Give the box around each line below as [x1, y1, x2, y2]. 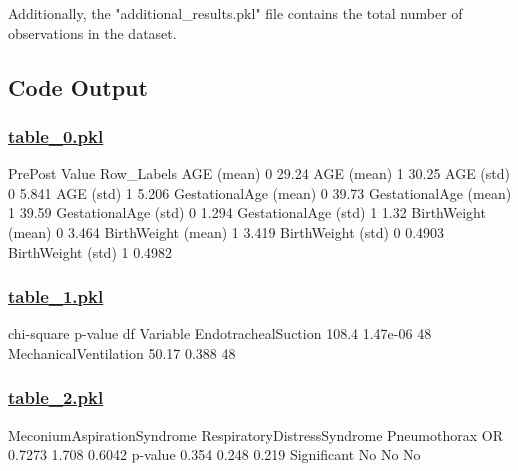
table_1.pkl [8, 284, 104, 309]
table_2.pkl [8, 385, 104, 410]
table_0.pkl [8, 123, 104, 148]
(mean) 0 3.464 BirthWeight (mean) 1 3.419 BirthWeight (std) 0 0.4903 [8, 221, 445, 242]
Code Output [8, 71, 148, 102]
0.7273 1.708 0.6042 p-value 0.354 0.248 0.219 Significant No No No [8, 444, 421, 465]
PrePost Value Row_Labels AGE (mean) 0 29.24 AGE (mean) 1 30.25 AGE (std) [8, 163, 511, 184]
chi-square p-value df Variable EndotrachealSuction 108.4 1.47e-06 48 [8, 323, 432, 344]
